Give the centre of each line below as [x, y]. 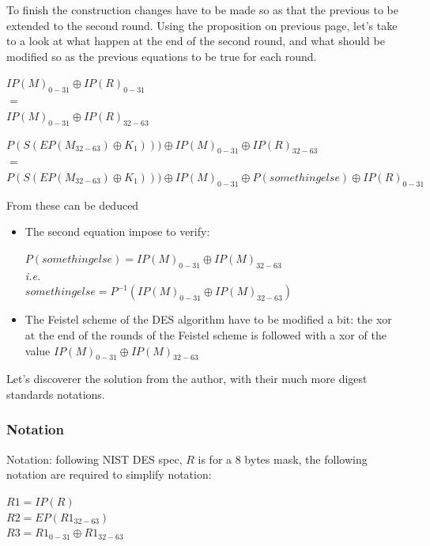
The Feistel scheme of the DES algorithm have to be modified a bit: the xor [208, 319]
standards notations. [56, 394]
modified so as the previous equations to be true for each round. [162, 56]
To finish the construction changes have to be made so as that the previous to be [202, 9]
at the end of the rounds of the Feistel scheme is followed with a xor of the [206, 334]
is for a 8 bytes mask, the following [283, 459]
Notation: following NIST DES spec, [94, 459]
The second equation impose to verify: [117, 231]
